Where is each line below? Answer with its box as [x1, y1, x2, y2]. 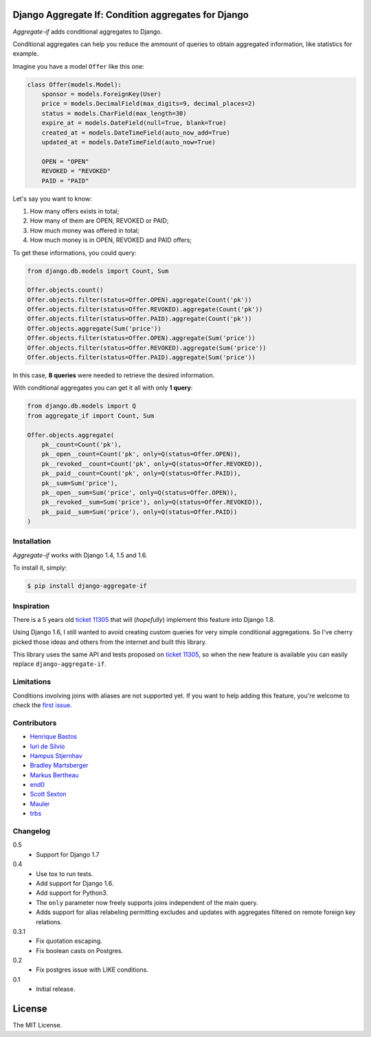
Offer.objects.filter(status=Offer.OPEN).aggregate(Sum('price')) [27, 334, 256, 342]
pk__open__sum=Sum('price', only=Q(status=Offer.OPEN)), [41, 489, 238, 496]
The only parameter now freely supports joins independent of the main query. [36, 898, 258, 906]
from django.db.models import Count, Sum [27, 267, 169, 275]
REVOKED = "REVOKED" [41, 167, 111, 175]
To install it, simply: [12, 564, 67, 572]
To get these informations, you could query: [12, 248, 137, 257]
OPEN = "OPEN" [41, 157, 89, 165]
